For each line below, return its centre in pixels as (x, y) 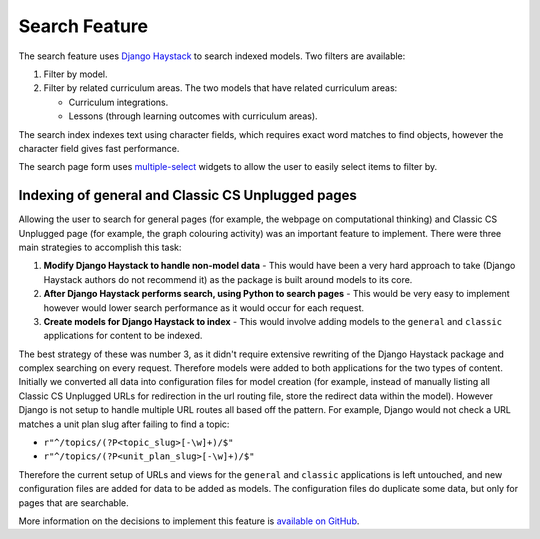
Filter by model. (75, 74)
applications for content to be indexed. (123, 336)
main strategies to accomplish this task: (100, 247)
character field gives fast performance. (99, 148)
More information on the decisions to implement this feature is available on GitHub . (189, 521)
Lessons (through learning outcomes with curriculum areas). (193, 116)
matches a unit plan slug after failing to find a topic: (124, 424)
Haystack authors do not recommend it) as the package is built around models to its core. (228, 279)
